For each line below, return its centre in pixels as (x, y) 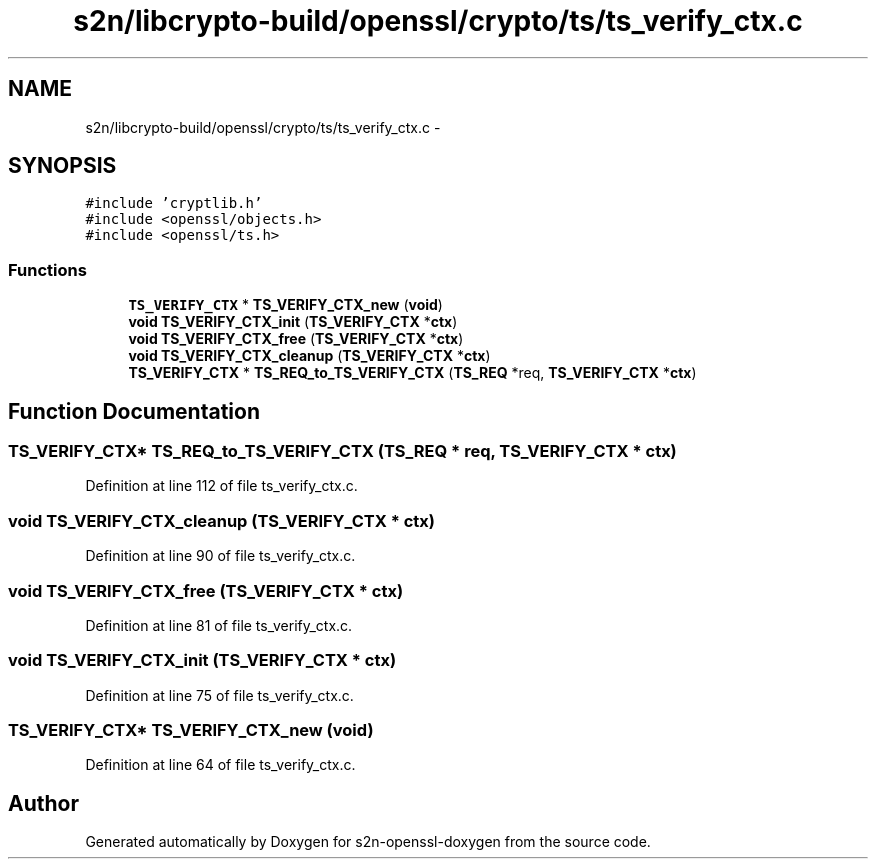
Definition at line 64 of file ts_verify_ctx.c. (220, 765)
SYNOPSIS (62, 166)
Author (43, 803)
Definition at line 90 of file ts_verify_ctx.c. (220, 556)
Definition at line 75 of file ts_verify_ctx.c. (219, 695)
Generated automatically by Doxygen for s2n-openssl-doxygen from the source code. (368, 842)
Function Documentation (134, 411)
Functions (47, 269)
